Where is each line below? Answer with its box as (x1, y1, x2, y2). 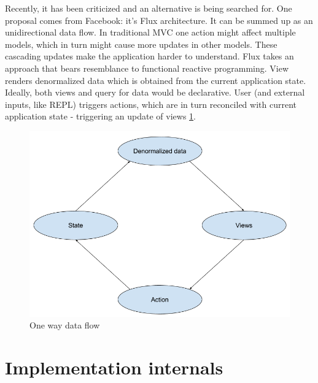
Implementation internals (5, 355, 223, 380)
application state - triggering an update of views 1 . (5, 110, 196, 123)
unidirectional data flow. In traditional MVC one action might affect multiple (5, 26, 296, 39)
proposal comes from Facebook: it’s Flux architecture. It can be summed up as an (5, 13, 313, 26)
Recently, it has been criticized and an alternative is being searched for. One (5, 2, 292, 14)
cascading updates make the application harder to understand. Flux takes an (5, 50, 294, 63)
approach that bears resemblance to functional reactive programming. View (5, 61, 289, 74)
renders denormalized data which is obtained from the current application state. (5, 74, 306, 86)
